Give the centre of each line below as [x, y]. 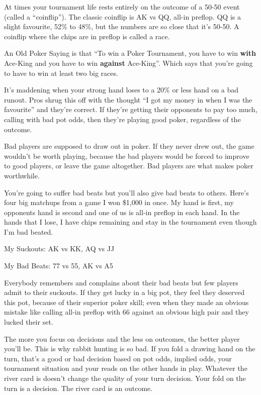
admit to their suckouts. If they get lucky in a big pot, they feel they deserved [124, 292]
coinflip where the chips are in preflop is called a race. [87, 36]
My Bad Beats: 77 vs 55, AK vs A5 [59, 266]
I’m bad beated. [29, 231]
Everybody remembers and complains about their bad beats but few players [121, 282]
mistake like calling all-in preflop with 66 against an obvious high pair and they [126, 312]
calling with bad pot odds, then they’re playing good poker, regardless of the [122, 119]
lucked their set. [29, 322]
